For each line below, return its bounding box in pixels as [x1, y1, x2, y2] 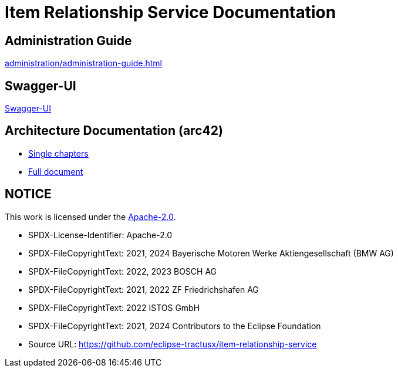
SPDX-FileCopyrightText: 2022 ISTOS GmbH [28, 302, 200, 313]
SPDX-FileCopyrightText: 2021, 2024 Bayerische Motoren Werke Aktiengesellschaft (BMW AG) [28, 248, 394, 258]
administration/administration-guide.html [5, 58, 162, 69]
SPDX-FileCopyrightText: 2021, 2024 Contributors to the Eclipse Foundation [28, 320, 321, 331]
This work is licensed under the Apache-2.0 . [5, 211, 176, 222]
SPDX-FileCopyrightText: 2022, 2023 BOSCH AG [28, 266, 217, 276]
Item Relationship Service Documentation [5, 2, 336, 22]
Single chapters [28, 148, 89, 158]
